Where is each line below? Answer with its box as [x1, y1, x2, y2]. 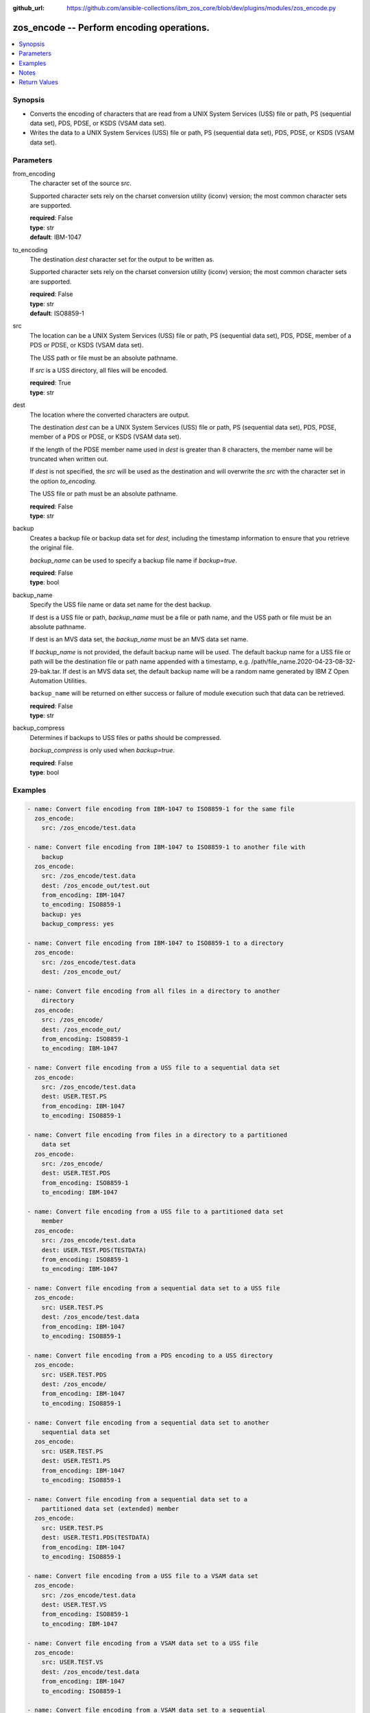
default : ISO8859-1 [29, 309, 85, 317]
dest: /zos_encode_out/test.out [41, 881, 151, 889]
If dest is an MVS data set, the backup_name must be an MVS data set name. [29, 635, 249, 643]
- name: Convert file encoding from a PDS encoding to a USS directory [27, 1351, 273, 1359]
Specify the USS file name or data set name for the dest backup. [29, 600, 212, 609]
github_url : [12, 4, 45, 12]
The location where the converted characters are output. [29, 410, 190, 419]
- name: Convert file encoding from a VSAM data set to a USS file [27, 1639, 259, 1647]
